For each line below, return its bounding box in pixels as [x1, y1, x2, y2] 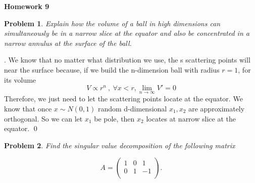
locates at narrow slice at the [146, 113, 236, 124]
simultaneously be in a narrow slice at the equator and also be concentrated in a [4, 28, 249, 38]
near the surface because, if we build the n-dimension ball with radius [4, 64, 220, 75]
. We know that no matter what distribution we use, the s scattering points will [4, 54, 250, 65]
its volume [4, 74, 36, 85]
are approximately [188, 103, 245, 113]
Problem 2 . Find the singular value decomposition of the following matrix [4, 140, 235, 150]
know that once [4, 103, 52, 113]
